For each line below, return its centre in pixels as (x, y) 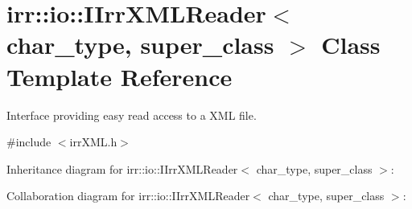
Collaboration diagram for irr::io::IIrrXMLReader (128, 196)
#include (29, 142)
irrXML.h (93, 142)
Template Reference (119, 76)
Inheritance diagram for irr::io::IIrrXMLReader (122, 168)
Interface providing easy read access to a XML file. (132, 115)
